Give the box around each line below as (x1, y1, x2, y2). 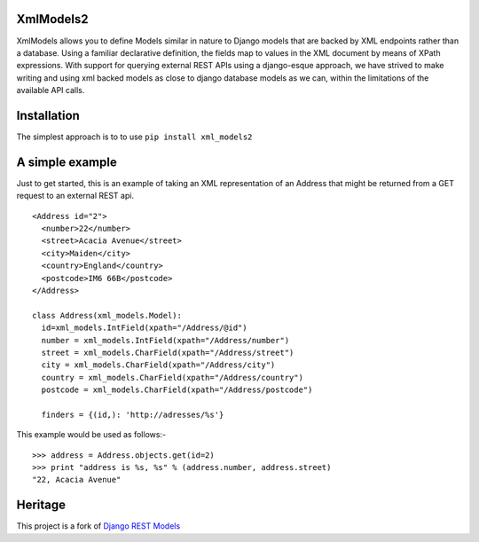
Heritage (16, 498, 67, 513)
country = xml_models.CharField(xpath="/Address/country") (41, 373, 303, 382)
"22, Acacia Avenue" (32, 475, 122, 485)
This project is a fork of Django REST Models (16, 521, 181, 531)
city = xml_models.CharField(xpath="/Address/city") (41, 360, 276, 370)
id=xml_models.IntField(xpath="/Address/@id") (41, 323, 247, 333)
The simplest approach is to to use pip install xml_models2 (16, 131, 253, 142)
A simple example (16, 154, 117, 169)
